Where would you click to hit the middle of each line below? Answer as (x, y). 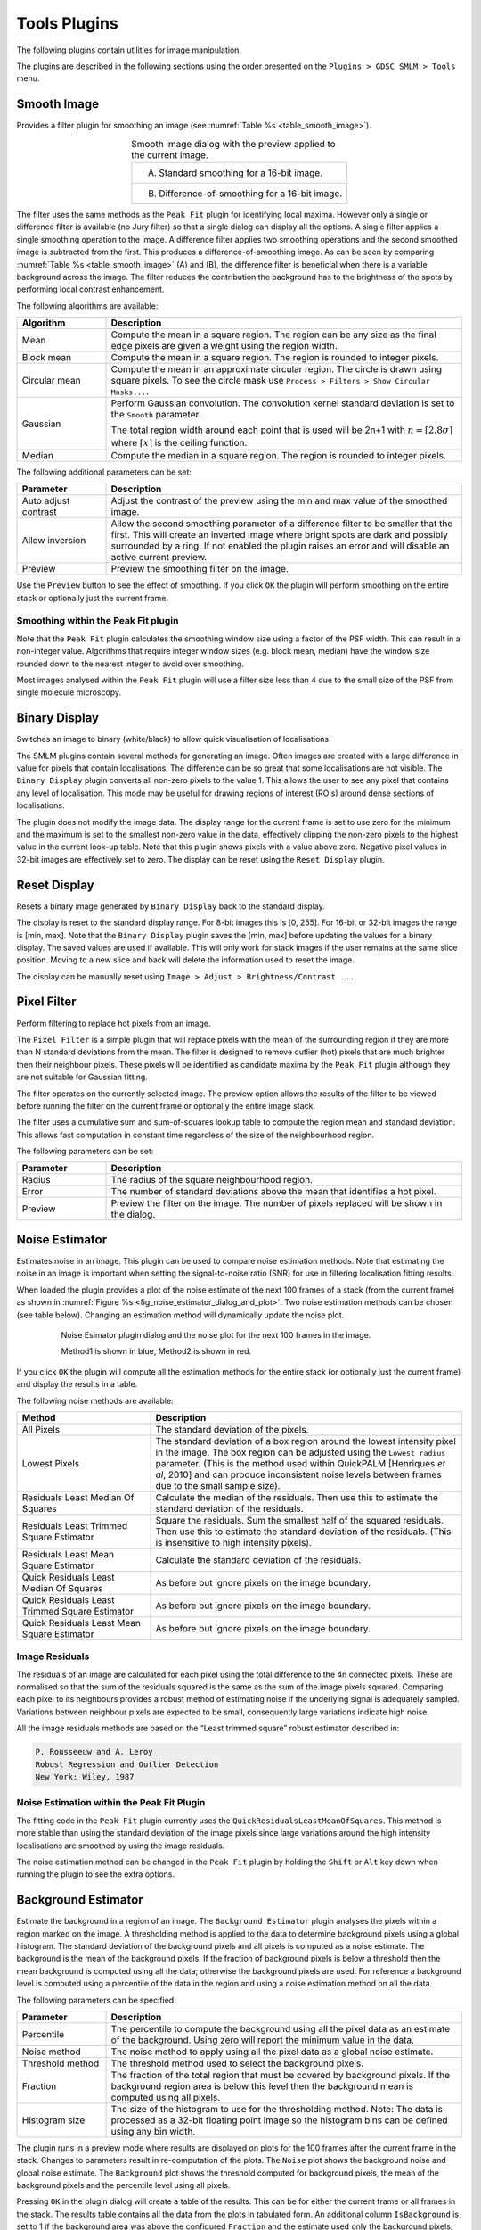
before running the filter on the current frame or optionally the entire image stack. (166, 1105)
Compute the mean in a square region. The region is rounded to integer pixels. (275, 358)
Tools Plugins (68, 23)
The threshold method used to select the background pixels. (237, 2063)
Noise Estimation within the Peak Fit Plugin (111, 1803)
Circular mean (51, 381)
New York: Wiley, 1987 (85, 1776)
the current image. (169, 154)
